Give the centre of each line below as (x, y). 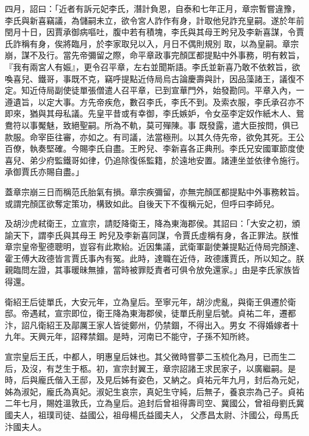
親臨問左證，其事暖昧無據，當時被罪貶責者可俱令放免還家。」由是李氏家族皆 (152, 270)
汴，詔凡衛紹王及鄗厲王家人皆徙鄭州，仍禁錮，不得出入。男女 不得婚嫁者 (148, 324)
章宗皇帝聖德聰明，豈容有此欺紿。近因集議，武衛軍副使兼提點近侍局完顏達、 (154, 247)
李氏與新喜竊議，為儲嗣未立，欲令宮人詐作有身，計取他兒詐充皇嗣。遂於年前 (154, 20)
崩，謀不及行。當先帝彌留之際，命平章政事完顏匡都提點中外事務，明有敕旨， (154, 55)
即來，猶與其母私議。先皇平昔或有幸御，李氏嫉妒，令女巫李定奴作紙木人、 (150, 113)
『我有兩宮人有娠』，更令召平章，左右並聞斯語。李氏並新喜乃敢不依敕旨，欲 (152, 66)
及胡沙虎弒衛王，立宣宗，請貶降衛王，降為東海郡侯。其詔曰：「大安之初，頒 (152, 223)
